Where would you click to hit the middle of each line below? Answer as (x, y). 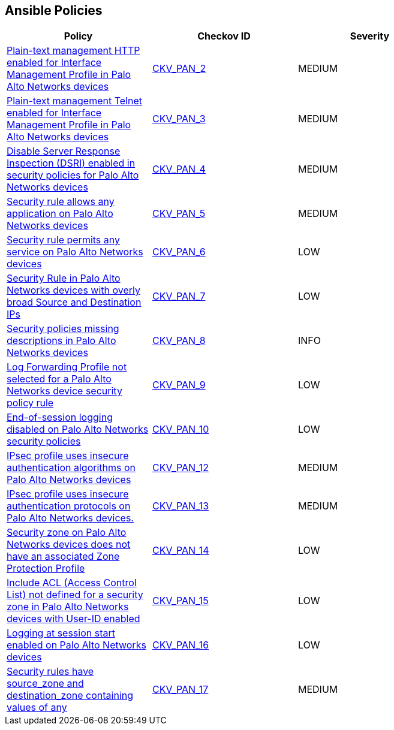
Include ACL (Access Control (72, 583)
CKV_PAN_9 (179, 385)
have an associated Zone (63, 556)
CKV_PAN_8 (179, 341)
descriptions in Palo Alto (61, 341)
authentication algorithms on (71, 468)
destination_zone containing (70, 696)
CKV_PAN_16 (181, 645)
